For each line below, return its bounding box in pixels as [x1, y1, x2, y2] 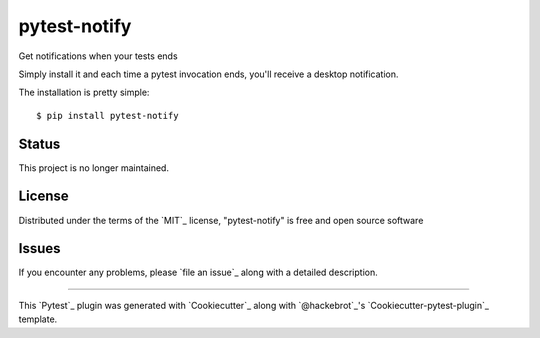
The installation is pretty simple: [18, 86, 150, 99]
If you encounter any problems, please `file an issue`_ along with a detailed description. [18, 266, 379, 279]
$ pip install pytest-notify [36, 110, 179, 121]
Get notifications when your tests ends [18, 50, 179, 62]
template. [18, 313, 58, 325]
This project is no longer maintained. [18, 161, 170, 174]
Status [18, 135, 61, 152]
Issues [18, 240, 61, 257]
